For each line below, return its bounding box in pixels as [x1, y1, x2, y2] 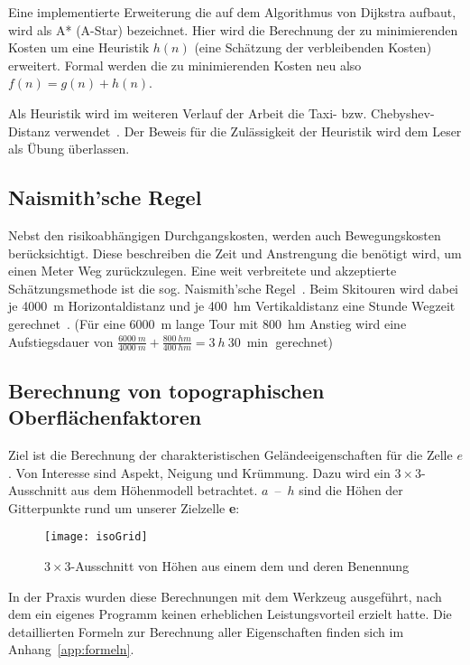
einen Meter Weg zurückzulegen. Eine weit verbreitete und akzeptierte [8, 261, 397, 280]
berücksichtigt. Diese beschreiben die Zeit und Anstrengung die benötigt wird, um [8, 243, 462, 262]
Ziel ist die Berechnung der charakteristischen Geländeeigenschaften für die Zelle [8, 445, 453, 464]
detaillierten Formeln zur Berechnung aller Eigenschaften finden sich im [8, 622, 404, 641]
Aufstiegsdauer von [8, 332, 114, 351]
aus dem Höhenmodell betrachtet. [70, 481, 258, 500]
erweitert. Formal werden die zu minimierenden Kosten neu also [8, 55, 362, 74]
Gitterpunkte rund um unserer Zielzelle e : [8, 498, 240, 517]
